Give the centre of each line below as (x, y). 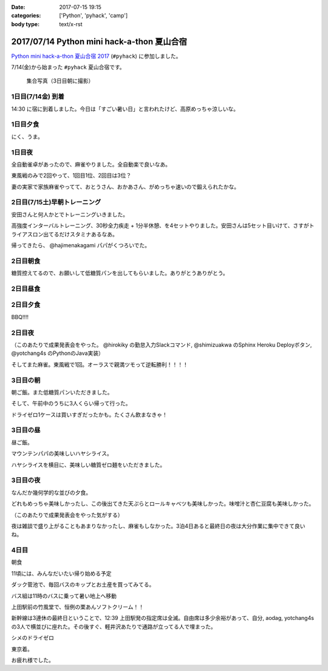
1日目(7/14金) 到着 (38, 97)
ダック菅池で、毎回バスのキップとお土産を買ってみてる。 (83, 585)
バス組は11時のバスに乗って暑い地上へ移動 (64, 596)
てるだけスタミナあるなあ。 (83, 234)
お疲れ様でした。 (32, 660)
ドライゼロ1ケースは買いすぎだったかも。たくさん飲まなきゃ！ (89, 415)
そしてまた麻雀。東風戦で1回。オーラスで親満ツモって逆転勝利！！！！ (100, 364)
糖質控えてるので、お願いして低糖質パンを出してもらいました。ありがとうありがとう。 (120, 273)
